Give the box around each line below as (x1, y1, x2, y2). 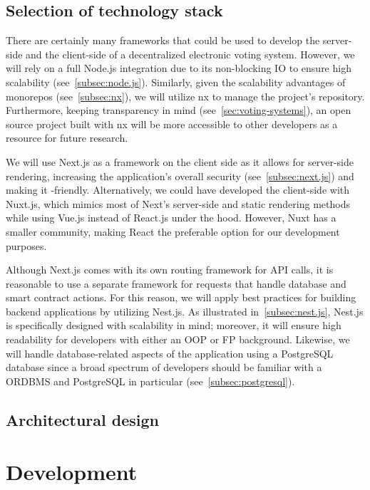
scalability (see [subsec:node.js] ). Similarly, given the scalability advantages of (6, 74, 346, 89)
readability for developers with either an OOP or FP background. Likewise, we (6, 332, 350, 347)
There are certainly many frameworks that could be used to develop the (6, 33, 320, 48)
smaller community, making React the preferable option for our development (6, 224, 340, 239)
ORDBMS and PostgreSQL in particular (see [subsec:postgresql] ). (6, 373, 295, 388)
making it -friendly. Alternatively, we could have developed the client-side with (6, 182, 350, 197)
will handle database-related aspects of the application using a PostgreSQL (6, 345, 334, 360)
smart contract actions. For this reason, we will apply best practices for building (6, 290, 356, 305)
